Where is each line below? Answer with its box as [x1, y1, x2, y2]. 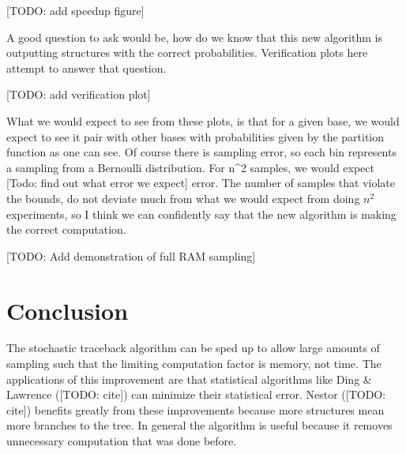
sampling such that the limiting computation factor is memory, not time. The [6, 355, 382, 372]
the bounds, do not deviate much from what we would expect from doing [6, 189, 360, 206]
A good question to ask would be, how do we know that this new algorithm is [6, 28, 382, 45]
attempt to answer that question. [6, 59, 167, 76]
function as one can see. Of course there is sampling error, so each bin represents [6, 144, 397, 160]
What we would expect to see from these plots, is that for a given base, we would [6, 112, 400, 129]
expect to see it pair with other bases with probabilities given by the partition [6, 128, 385, 144]
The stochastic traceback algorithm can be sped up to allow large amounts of [6, 340, 380, 356]
